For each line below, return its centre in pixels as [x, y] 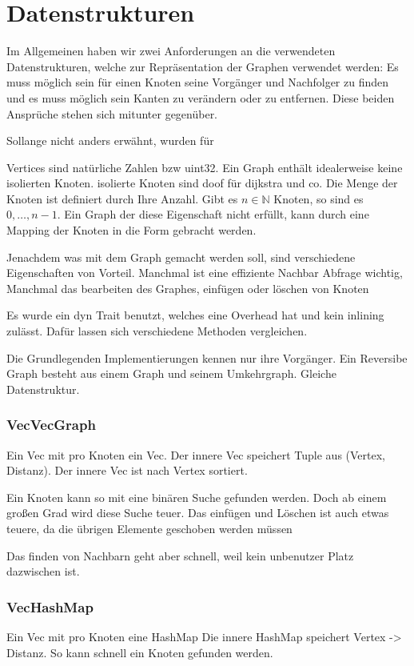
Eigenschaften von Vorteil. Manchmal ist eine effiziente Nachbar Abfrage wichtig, [205, 273]
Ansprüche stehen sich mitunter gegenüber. [112, 113]
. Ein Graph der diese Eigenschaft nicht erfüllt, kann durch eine [213, 214]
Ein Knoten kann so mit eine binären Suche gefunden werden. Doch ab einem [197, 497]
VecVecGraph [51, 425]
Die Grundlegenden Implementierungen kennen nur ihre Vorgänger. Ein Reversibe [207, 357]
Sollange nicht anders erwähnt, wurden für [110, 140]
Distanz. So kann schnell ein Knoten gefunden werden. [140, 652]
